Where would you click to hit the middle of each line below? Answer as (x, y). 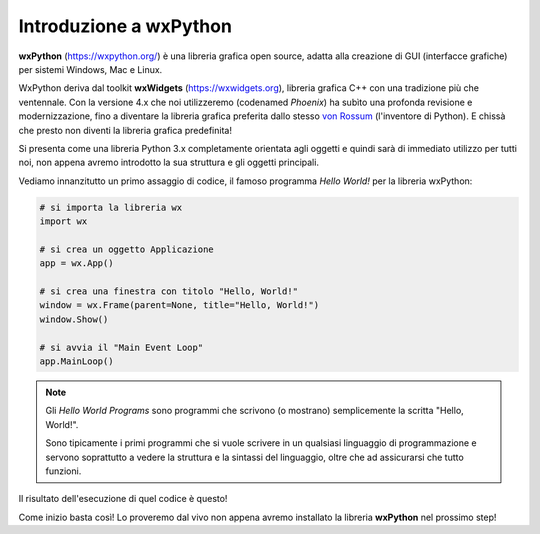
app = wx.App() (76, 263)
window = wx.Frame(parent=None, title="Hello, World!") (179, 305)
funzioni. (63, 471)
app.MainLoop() (76, 361)
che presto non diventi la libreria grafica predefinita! (125, 130)
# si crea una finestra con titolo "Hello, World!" (169, 291)
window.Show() (74, 319)
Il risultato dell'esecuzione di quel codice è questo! (123, 499)
